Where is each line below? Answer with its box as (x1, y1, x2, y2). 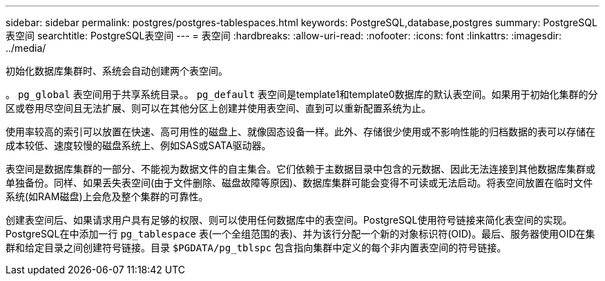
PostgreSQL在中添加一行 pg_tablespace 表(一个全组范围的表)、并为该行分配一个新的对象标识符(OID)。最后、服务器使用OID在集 (6, 228, 595, 240)
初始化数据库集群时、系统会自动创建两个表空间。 (6, 65, 228, 77)
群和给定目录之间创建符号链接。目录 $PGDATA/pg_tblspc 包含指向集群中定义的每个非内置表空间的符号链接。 (6, 242, 507, 253)
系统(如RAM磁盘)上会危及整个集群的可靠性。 (6, 191, 209, 202)
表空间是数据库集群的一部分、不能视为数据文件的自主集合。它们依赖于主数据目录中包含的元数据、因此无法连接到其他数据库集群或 (6, 163, 595, 175)
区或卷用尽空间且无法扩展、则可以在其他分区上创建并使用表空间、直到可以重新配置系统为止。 (6, 102, 431, 114)
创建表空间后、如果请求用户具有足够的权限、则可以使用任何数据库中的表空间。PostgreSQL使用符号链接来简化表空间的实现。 (6, 214, 573, 226)
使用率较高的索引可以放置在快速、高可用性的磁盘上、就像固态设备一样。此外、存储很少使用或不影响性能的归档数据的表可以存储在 (6, 126, 595, 137)
